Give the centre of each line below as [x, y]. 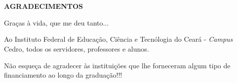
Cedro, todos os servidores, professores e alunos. [77, 48]
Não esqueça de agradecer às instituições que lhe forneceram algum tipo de [117, 65]
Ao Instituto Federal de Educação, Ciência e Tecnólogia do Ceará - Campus [118, 39]
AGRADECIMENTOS [44, 6]
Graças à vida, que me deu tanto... [57, 22]
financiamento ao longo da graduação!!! [63, 75]
